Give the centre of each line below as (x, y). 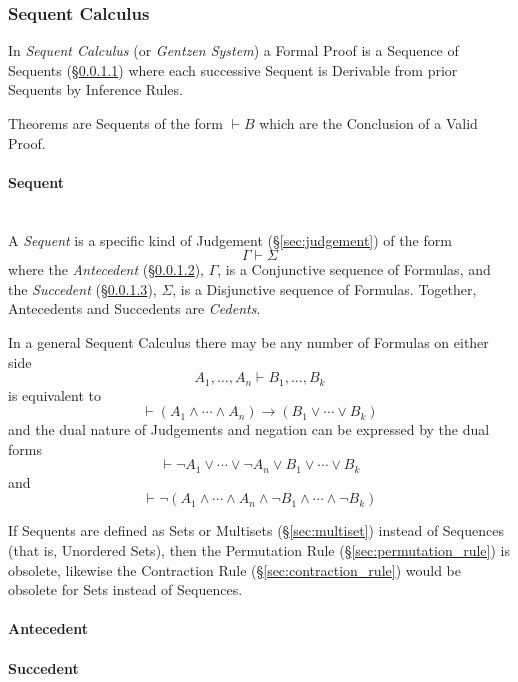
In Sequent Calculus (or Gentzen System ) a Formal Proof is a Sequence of (233, 50)
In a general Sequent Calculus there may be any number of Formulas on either (248, 341)
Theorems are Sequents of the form (115, 123)
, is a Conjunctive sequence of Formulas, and (354, 269)
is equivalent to (55, 394)
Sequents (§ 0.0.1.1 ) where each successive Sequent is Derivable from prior (233, 69)
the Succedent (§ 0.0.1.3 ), (82, 288)
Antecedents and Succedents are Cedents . (134, 308)
